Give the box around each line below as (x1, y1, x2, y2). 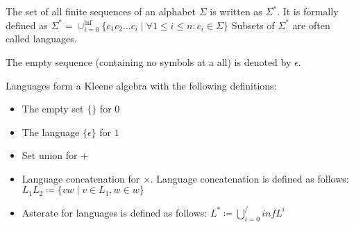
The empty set (22, 101, 84, 116)
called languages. (6, 31, 77, 46)
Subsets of (231, 17, 275, 32)
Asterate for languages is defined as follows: (22, 205, 208, 219)
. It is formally (277, 4, 339, 18)
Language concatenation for (22, 171, 140, 185)
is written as (210, 4, 262, 18)
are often (292, 17, 330, 32)
